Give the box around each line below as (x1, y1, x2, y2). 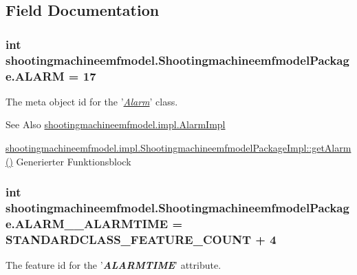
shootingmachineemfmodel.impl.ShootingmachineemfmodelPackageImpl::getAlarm (6, 141, 351, 155)
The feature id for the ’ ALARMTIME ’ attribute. (6, 258, 221, 272)
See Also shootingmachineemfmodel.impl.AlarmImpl (6, 117, 226, 132)
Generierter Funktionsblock (16, 154, 131, 168)
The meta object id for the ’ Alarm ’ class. (6, 94, 178, 108)
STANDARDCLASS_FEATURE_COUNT (6, 230, 251, 247)
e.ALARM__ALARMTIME (6, 214, 169, 232)
